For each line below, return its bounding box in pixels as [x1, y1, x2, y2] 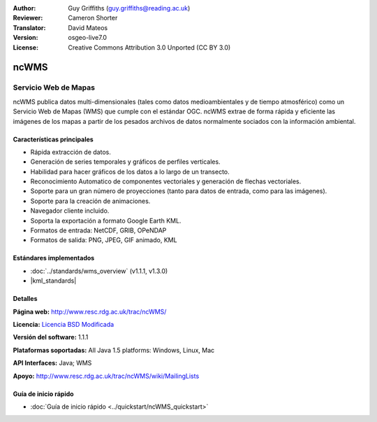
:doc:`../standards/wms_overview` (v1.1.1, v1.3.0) [30, 267, 168, 275]
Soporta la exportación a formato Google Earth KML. [30, 216, 182, 225]
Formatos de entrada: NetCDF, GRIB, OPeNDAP [30, 226, 167, 234]
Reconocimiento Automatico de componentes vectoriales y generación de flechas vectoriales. [30, 177, 302, 185]
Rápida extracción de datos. [30, 148, 111, 156]
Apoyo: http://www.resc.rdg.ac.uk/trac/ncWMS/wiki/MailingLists [13, 372, 200, 380]
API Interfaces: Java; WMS [13, 359, 92, 367]
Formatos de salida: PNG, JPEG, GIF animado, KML [30, 236, 177, 244]
